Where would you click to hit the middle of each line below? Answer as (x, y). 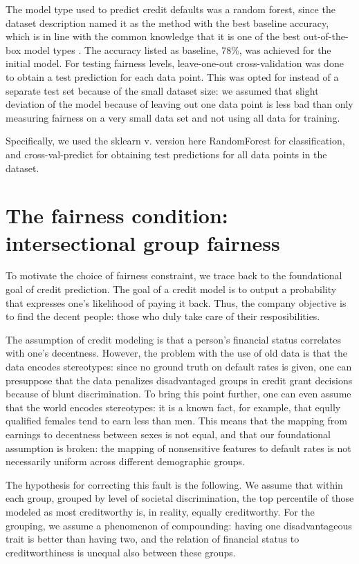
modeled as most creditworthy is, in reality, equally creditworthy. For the (160, 511)
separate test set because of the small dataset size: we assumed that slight (162, 90)
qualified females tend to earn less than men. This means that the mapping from (176, 421)
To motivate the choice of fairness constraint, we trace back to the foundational (174, 275)
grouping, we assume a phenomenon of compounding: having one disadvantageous (179, 525)
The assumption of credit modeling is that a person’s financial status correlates (173, 339)
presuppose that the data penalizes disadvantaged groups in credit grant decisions (179, 380)
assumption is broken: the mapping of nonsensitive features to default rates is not (178, 448)
